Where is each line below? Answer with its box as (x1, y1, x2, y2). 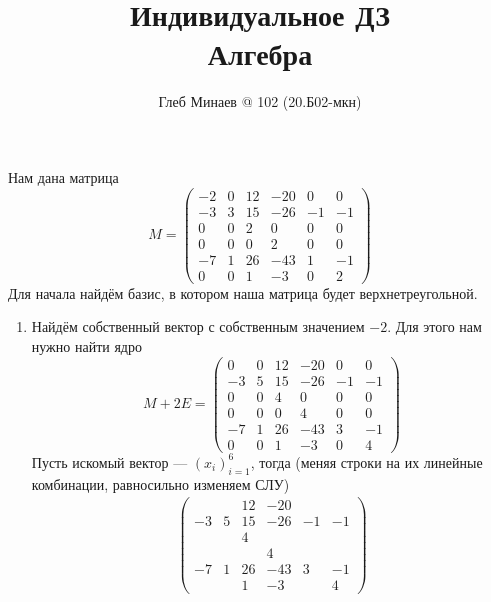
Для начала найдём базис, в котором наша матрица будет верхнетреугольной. (8, 282, 478, 303)
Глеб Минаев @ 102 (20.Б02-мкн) (158, 91, 362, 112)
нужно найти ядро (31, 335, 142, 356)
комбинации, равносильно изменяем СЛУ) (31, 473, 290, 494)
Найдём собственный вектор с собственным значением (31, 316, 365, 337)
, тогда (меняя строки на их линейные (250, 451, 483, 472)
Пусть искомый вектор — (31, 451, 188, 472)
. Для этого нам (387, 316, 482, 337)
